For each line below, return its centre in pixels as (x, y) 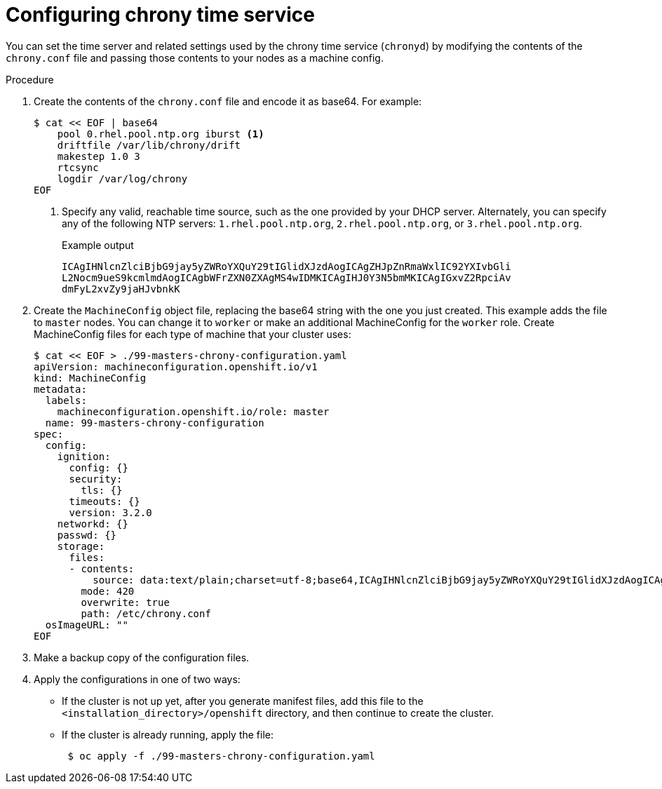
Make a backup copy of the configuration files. (142, 657)
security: (96, 479)
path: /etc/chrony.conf (146, 613)
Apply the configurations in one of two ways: (137, 679)
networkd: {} (93, 524)
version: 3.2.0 (110, 512)
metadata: (60, 389)
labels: (66, 400)
